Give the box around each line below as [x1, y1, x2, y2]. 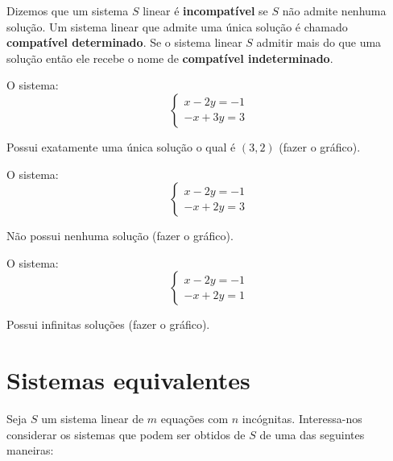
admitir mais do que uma [256, 34, 382, 51]
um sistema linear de [41, 410, 144, 427]
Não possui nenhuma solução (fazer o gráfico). [6, 227, 234, 244]
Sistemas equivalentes [6, 363, 250, 397]
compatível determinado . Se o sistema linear [6, 34, 242, 51]
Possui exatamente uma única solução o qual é [6, 138, 236, 155]
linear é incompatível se [143, 2, 268, 19]
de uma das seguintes [259, 426, 365, 442]
